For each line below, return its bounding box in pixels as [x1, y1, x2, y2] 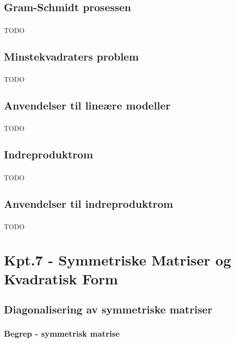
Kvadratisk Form [4, 268, 118, 288]
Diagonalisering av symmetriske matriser [4, 302, 213, 317]
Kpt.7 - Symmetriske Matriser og [4, 249, 231, 269]
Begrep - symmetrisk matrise [4, 327, 120, 339]
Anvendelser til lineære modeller [4, 97, 171, 112]
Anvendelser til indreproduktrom [4, 196, 173, 211]
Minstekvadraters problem [4, 48, 139, 63]
